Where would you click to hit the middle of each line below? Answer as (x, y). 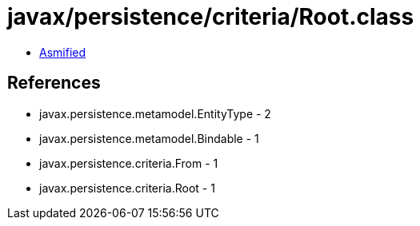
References (54, 83)
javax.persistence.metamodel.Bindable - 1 (149, 138)
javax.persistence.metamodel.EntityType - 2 (155, 113)
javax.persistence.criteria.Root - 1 (127, 188)
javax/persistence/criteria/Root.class (211, 17)
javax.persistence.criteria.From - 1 (129, 163)
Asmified (63, 52)
